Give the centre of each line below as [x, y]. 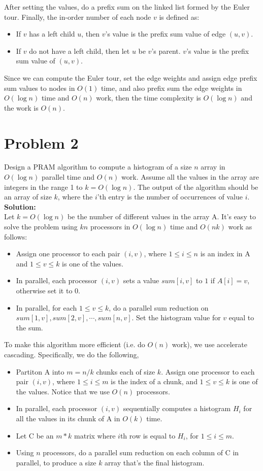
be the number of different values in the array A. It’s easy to [161, 216]
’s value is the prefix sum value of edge [166, 34]
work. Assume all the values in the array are [190, 177]
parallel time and [68, 177]
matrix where [95, 435]
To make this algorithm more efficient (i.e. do [75, 344]
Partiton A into [40, 371]
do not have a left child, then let [79, 51]
